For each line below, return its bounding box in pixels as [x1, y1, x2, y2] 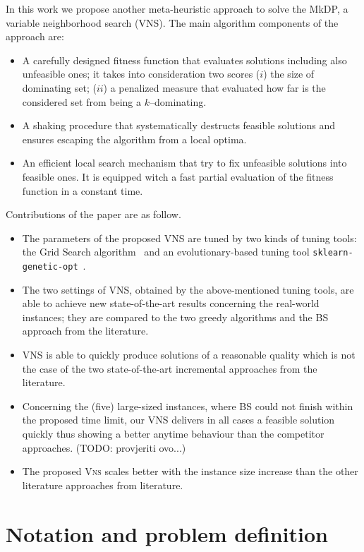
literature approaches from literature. [22, 477, 183, 492]
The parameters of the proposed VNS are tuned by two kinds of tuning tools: [22, 230, 357, 245]
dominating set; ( [22, 80, 97, 95]
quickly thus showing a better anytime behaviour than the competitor [22, 426, 324, 440]
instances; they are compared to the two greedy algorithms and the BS [22, 309, 329, 324]
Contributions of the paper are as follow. [6, 207, 181, 222]
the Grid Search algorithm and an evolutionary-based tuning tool [22, 244, 310, 259]
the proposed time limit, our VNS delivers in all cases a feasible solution [22, 412, 335, 427]
